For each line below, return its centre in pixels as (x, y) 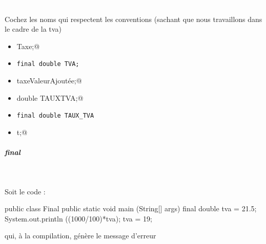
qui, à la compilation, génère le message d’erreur (80, 236)
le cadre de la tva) (33, 29)
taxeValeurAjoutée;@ (49, 81)
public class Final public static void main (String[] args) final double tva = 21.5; (131, 208)
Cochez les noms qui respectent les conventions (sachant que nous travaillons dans (134, 19)
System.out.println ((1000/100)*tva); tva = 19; (78, 218)
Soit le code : (25, 191)
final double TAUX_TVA (55, 116)
